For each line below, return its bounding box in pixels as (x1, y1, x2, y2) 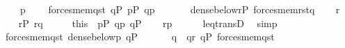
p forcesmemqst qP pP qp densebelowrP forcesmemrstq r (19, 2, 340, 16)
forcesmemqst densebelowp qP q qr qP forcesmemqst (5, 29, 275, 44)
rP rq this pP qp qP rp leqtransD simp (18, 15, 278, 30)
